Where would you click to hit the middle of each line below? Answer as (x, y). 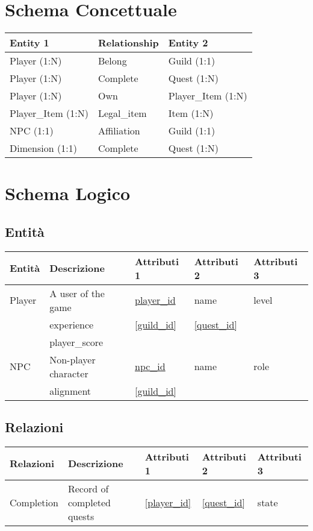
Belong (112, 61)
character (69, 373)
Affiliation (119, 131)
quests (81, 516)
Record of (88, 488)
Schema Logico (68, 193)
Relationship (128, 43)
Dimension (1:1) (43, 148)
